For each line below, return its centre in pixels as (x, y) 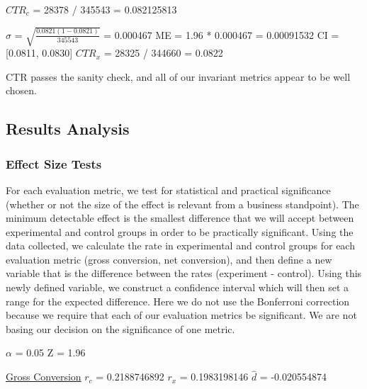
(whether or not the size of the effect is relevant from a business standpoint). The (182, 204)
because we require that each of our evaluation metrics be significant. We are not (181, 315)
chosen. (22, 90)
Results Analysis (68, 129)
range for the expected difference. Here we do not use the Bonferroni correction (178, 301)
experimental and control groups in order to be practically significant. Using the (180, 231)
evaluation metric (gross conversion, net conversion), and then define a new (169, 259)
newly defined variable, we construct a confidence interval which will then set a (177, 287)
